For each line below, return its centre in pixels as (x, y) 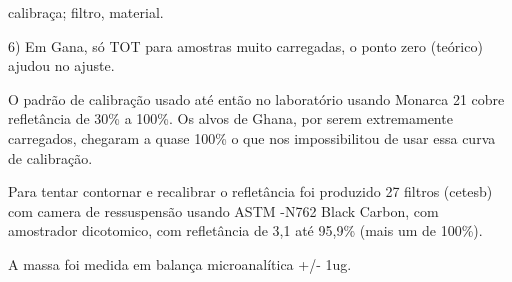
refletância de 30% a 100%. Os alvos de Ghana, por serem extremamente (230, 118)
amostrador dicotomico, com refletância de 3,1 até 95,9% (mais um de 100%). (245, 230)
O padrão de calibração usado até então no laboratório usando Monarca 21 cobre (256, 98)
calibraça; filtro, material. (86, 12)
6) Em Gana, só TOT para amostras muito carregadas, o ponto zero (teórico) (245, 45)
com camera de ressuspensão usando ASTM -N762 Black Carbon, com (223, 210)
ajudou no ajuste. (61, 65)
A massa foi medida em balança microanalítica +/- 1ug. (180, 263)
